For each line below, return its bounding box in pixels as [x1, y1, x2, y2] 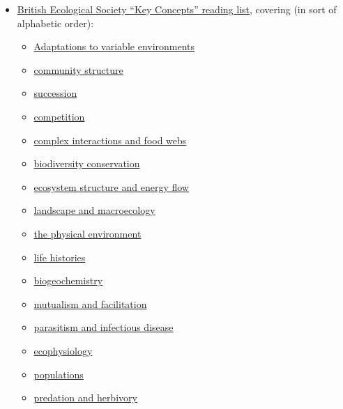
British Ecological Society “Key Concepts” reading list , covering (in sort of [17, 2, 337, 16]
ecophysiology [33, 343, 93, 357]
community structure [33, 62, 123, 77]
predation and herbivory [33, 390, 137, 405]
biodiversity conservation [33, 156, 140, 171]
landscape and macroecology [33, 203, 155, 217]
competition [33, 109, 85, 123]
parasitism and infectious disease [33, 320, 174, 334]
